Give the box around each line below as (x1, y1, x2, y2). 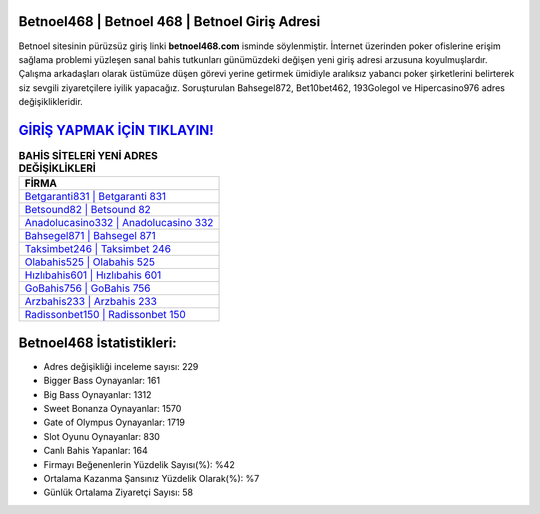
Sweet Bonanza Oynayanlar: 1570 (43, 403, 182, 415)
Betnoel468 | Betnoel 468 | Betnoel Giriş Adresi (18, 13, 321, 30)
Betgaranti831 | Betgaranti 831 (24, 190, 167, 204)
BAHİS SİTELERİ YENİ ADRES (18, 149, 159, 163)
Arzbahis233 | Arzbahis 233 (24, 295, 157, 309)
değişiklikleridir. (18, 96, 84, 108)
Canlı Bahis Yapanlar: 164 (43, 445, 149, 457)
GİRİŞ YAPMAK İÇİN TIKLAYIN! (18, 121, 214, 139)
